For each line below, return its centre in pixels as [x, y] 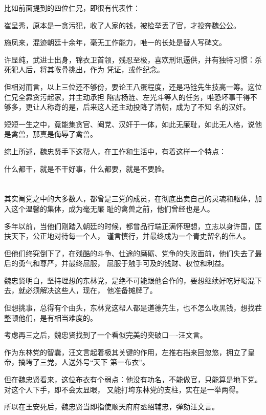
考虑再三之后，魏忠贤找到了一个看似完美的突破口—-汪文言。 [106, 335]
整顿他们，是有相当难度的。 [51, 317]
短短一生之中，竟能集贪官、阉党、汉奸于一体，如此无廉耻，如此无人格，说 [129, 124]
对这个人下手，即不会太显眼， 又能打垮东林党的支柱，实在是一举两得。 [124, 389]
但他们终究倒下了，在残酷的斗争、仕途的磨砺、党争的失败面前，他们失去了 [129, 253]
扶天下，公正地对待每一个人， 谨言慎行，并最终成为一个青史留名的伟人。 [127, 236]
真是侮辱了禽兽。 [68, 134]
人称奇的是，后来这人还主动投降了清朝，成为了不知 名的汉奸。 [145, 107]
